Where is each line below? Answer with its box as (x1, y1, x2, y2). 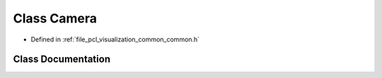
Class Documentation (13, 53, 111, 65)
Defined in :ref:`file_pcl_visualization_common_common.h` (30, 35, 200, 44)
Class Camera (13, 11, 98, 26)
